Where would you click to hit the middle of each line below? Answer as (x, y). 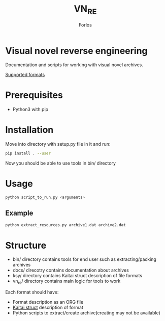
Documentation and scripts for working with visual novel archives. (74, 65)
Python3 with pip (30, 110)
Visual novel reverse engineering (77, 51)
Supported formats (25, 75)
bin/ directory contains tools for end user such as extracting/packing (84, 259)
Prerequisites (34, 95)
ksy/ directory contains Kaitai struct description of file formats (77, 276)
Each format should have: (32, 292)
